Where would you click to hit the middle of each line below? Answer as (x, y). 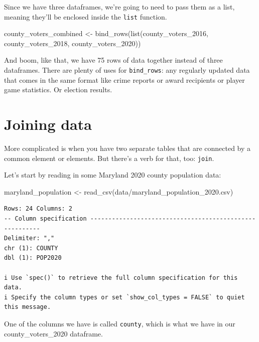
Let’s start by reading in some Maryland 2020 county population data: (113, 175)
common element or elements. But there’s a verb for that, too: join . (109, 158)
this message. (28, 307)
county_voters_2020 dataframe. (53, 333)
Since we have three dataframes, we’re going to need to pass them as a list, (119, 7)
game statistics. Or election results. (58, 90)
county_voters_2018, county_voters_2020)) (73, 43)
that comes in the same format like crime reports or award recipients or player (124, 79)
